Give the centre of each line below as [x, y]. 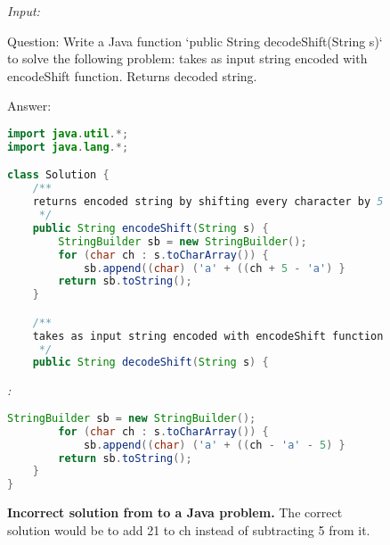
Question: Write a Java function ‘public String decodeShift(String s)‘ [195, 41]
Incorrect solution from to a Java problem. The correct [175, 512]
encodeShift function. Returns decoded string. [132, 75]
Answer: [29, 106]
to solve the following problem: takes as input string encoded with [187, 58]
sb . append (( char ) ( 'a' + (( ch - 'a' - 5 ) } [214, 445]
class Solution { [58, 175]
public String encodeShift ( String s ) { [150, 228]
